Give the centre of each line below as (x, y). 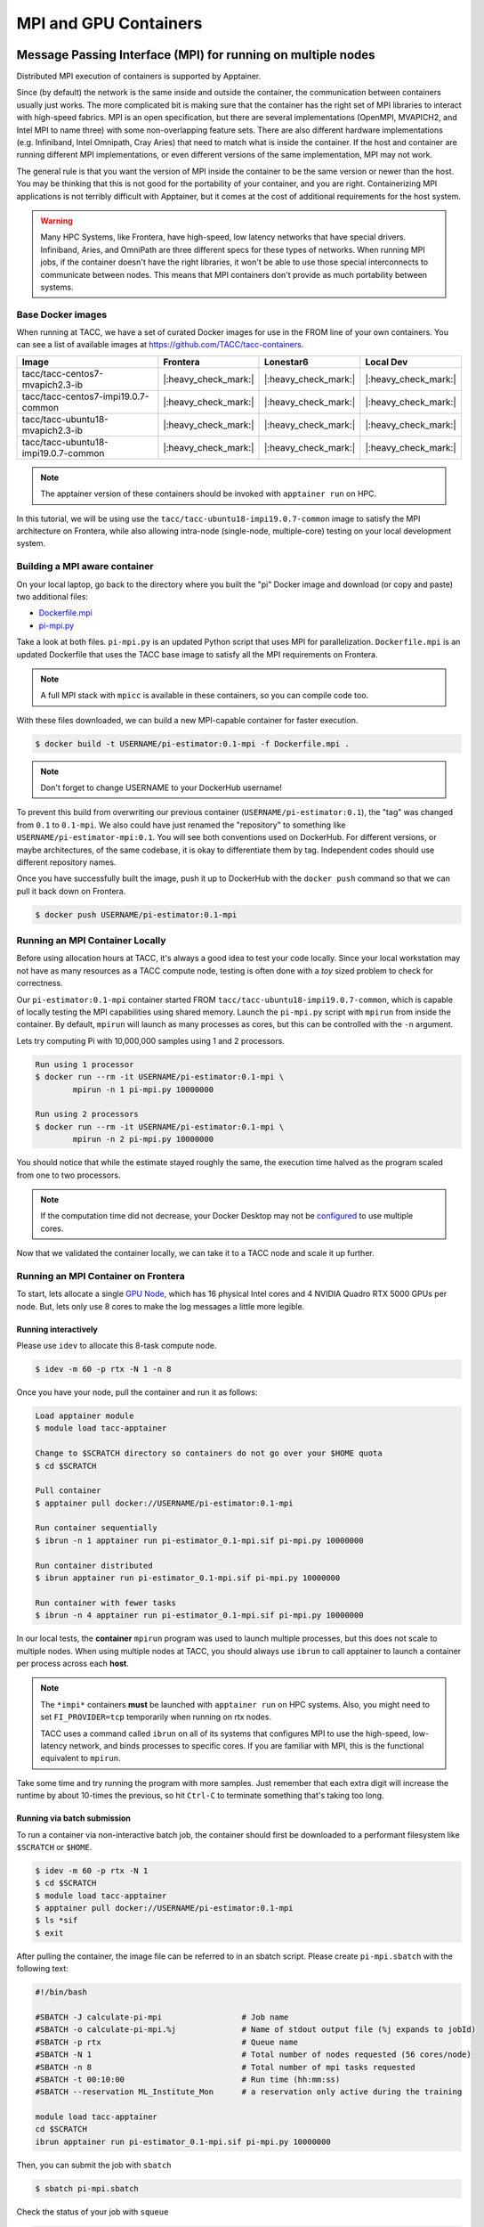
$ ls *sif (56, 1921)
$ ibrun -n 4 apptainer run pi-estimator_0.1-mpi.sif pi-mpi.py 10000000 (199, 1615)
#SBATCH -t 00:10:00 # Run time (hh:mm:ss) (188, 2079)
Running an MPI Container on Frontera (101, 1276)
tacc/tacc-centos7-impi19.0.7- (85, 396)
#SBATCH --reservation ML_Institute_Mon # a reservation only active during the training (249, 2092)
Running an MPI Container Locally (91, 941)
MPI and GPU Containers (109, 23)
